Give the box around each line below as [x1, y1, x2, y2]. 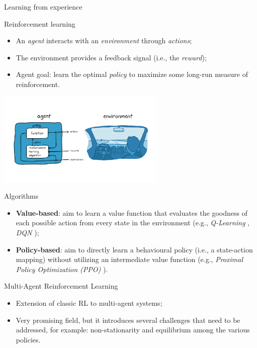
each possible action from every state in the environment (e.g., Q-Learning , [16, 217, 249, 228]
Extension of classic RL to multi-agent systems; [16, 298, 162, 308]
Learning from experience [4, 2, 82, 12]
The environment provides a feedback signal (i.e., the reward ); [16, 52, 207, 62]
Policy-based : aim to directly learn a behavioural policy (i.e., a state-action [16, 244, 253, 254]
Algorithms [4, 191, 39, 201]
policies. [16, 334, 41, 344]
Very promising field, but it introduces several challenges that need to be [16, 314, 240, 325]
